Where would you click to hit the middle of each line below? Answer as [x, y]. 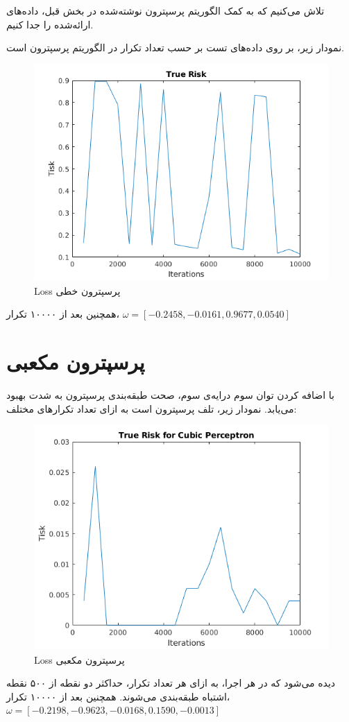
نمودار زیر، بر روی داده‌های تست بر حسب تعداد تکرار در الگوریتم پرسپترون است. [175, 48]
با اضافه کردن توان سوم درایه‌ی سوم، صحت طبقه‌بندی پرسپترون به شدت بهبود [170, 395]
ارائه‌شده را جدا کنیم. [50, 24]
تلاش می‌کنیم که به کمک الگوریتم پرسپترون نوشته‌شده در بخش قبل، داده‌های [165, 10]
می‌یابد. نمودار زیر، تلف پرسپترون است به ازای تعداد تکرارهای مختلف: [152, 408]
